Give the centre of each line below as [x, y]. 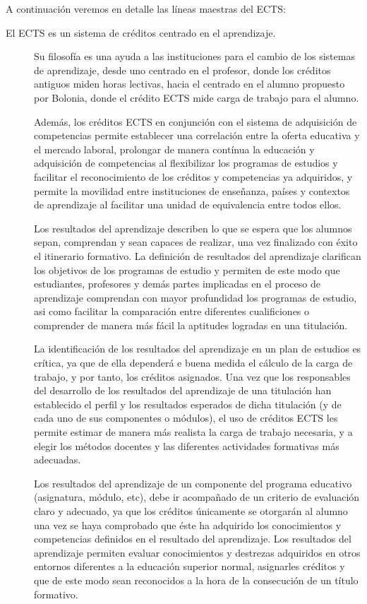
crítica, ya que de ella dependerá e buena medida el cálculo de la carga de [193, 363]
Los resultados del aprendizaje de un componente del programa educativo [193, 483]
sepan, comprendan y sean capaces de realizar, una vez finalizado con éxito [196, 242]
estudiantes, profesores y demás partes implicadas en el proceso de [177, 284]
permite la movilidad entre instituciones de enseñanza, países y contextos [192, 190]
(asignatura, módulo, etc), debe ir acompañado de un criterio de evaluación [197, 497]
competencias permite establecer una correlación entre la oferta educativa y [197, 135]
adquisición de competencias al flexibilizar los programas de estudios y [186, 163]
